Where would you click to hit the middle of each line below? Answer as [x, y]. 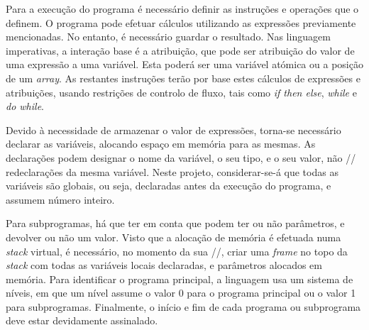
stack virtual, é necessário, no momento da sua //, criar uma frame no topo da [177, 251]
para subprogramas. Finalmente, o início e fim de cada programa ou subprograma [183, 306]
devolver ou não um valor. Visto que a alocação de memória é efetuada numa [174, 237]
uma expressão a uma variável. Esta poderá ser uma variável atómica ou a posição [184, 64]
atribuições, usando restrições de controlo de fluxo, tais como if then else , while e [181, 92]
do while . [25, 106]
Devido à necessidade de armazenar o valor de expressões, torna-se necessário [174, 130]
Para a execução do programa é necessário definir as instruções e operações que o [182, 9]
